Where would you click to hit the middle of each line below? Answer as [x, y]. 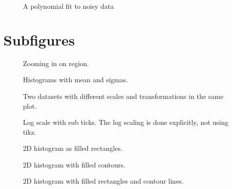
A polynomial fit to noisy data [68, 6]
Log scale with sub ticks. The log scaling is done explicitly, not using [126, 122]
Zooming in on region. [56, 63]
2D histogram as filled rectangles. [73, 148]
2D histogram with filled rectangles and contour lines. [103, 181]
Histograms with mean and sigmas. [75, 80]
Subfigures [39, 39]
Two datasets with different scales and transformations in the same [123, 96]
